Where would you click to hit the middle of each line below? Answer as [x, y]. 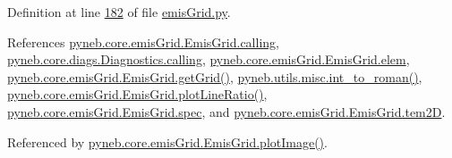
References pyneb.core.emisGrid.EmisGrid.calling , [143, 42]
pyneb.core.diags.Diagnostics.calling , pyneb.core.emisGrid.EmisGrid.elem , [209, 59]
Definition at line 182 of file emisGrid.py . [119, 12]
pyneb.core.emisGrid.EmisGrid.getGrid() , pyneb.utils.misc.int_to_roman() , [215, 76]
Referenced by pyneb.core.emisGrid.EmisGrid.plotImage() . [167, 141]
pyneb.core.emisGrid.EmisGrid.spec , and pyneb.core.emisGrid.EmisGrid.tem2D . [226, 111]
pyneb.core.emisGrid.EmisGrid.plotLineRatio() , [137, 94]
